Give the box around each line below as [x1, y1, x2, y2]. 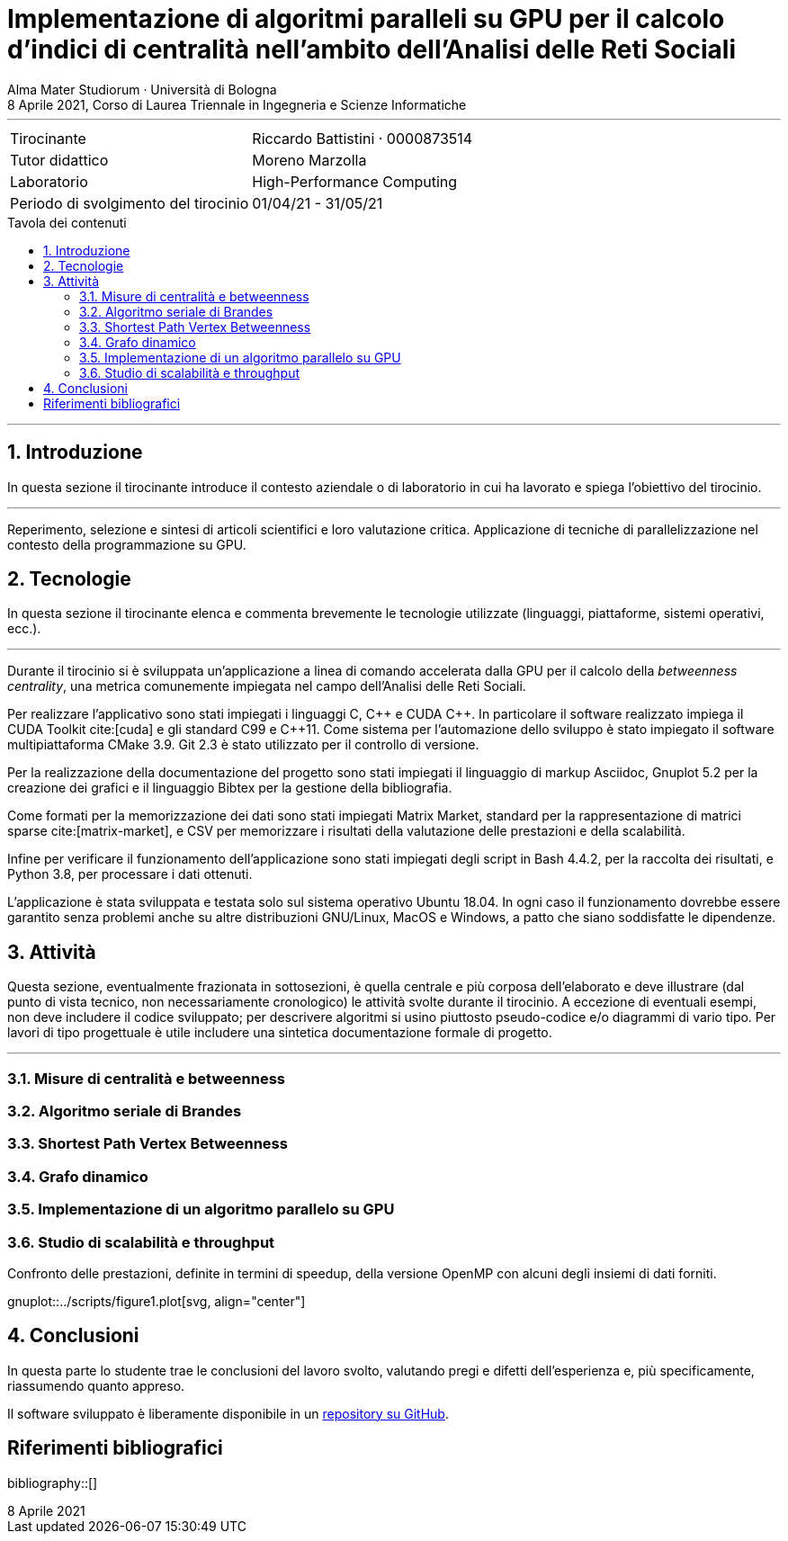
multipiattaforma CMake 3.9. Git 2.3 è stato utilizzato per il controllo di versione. [7, 737, 479, 753]
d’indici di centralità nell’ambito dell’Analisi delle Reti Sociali [7, 34, 737, 65]
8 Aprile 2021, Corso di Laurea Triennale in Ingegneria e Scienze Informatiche [7, 96, 467, 112]
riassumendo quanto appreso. [7, 1377, 185, 1393]
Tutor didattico [10, 150, 109, 169]
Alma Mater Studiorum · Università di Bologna [7, 81, 277, 97]
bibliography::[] [7, 1474, 98, 1491]
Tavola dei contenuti [7, 214, 127, 230]
